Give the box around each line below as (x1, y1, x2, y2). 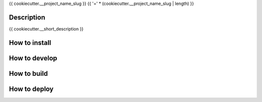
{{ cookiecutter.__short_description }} (9, 26, 84, 31)
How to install (9, 39, 51, 47)
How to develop (9, 54, 58, 62)
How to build (9, 69, 48, 77)
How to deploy (9, 85, 54, 93)
